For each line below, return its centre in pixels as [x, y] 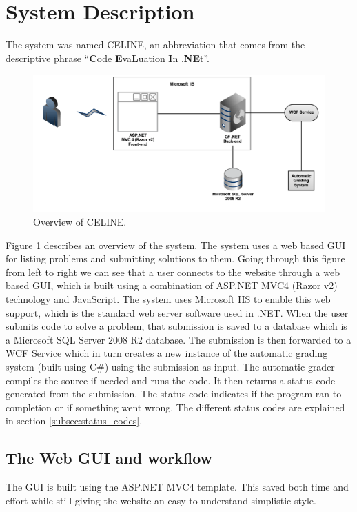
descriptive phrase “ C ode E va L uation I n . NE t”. [108, 58]
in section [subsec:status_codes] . [74, 421]
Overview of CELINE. [80, 222]
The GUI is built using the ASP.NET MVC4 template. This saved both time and [177, 487]
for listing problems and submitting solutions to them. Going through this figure [175, 258]
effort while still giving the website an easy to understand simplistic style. [161, 500]
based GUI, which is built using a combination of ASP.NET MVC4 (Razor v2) [172, 285]
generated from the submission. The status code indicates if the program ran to [174, 394]
